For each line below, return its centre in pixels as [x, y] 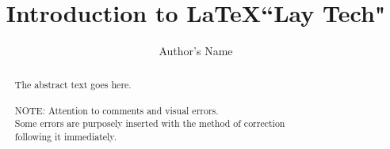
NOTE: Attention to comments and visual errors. [117, 110]
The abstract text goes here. [73, 84]
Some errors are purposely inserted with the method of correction [150, 123]
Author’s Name [196, 51]
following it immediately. [65, 137]
